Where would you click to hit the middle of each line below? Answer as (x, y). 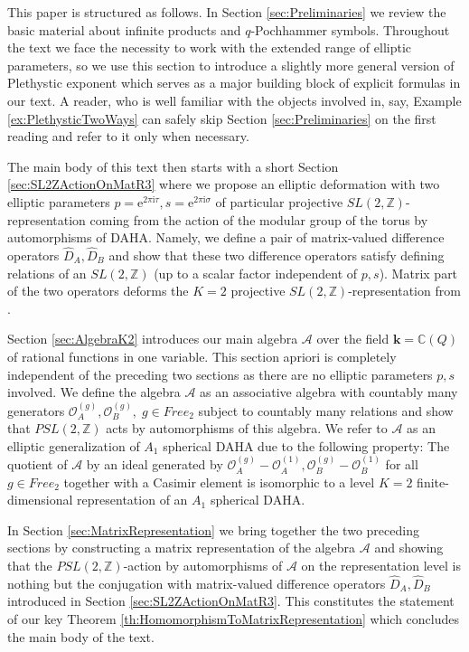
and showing (409, 548)
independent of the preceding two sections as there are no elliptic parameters (220, 374)
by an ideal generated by (155, 464)
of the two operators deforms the (98, 291)
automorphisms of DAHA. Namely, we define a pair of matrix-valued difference (226, 237)
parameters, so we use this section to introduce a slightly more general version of (231, 65)
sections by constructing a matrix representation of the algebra (182, 548)
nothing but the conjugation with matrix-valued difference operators (197, 583)
